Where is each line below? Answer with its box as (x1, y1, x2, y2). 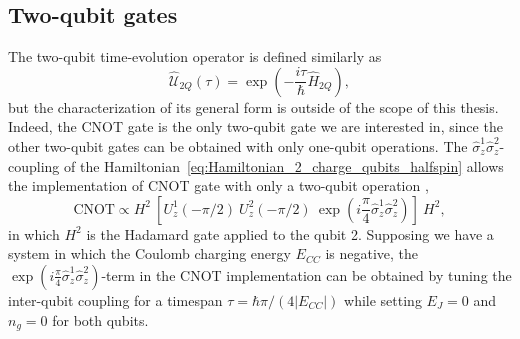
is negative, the (325, 243, 419, 264)
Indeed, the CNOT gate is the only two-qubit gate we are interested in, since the (8, 116, 503, 137)
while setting (344, 289, 422, 310)
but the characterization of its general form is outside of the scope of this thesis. (8, 96, 499, 117)
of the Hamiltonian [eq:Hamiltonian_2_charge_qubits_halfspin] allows (64, 155, 504, 176)
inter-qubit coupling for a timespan (8, 289, 223, 310)
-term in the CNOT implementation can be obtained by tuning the (101, 264, 512, 285)
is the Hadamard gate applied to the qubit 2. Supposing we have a (86, 223, 494, 244)
